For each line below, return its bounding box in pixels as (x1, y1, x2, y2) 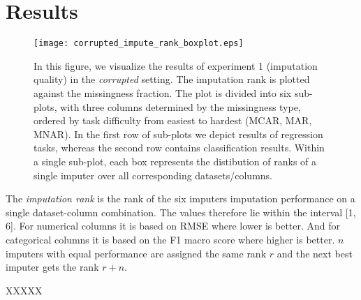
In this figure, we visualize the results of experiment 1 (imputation (34, 58, 318, 73)
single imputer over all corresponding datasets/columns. (34, 167, 272, 182)
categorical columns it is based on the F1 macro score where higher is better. (6, 232, 335, 246)
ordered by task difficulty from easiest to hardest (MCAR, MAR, (34, 113, 312, 128)
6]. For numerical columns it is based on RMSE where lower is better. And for (6, 218, 341, 233)
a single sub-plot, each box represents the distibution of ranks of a (34, 153, 317, 168)
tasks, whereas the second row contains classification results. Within (34, 140, 325, 155)
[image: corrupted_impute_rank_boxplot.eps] (34, 38, 244, 49)
